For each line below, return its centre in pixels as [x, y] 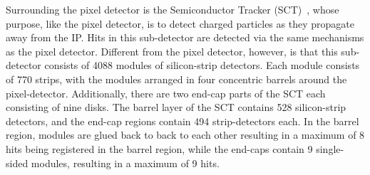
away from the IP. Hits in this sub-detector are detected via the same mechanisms [185, 37]
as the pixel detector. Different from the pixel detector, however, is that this [172, 51]
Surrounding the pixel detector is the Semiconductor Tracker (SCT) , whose [173, 9]
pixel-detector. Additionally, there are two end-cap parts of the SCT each [166, 93]
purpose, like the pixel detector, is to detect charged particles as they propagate [180, 23]
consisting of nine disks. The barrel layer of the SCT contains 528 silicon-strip [176, 107]
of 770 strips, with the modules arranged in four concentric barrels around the [176, 79]
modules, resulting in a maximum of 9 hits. [125, 163]
